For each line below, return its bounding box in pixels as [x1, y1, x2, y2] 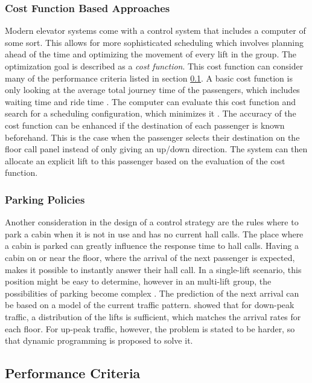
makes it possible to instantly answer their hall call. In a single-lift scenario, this [5, 263, 302, 275]
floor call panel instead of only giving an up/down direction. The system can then [5, 143, 308, 155]
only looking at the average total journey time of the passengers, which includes [5, 83, 300, 96]
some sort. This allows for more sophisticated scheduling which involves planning [5, 36, 304, 48]
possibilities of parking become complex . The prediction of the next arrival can [5, 286, 299, 299]
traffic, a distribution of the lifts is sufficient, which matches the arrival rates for [5, 310, 301, 323]
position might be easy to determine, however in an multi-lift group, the [5, 275, 272, 288]
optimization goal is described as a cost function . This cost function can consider [5, 60, 304, 72]
